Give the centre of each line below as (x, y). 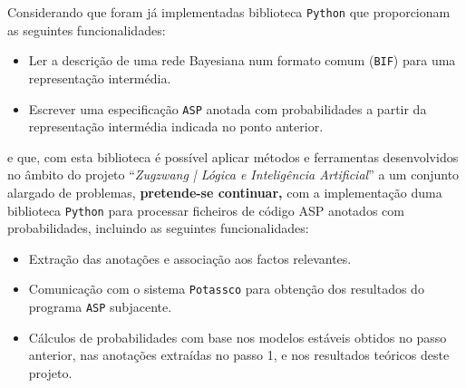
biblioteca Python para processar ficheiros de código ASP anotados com (206, 210)
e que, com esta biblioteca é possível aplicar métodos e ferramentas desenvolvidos (233, 156)
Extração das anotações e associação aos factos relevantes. (190, 258)
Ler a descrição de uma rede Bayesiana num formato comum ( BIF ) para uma (242, 60)
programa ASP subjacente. (100, 307)
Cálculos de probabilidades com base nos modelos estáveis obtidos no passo (238, 337)
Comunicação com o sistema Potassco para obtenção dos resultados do (226, 289)
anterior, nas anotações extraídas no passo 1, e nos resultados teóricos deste (239, 355)
